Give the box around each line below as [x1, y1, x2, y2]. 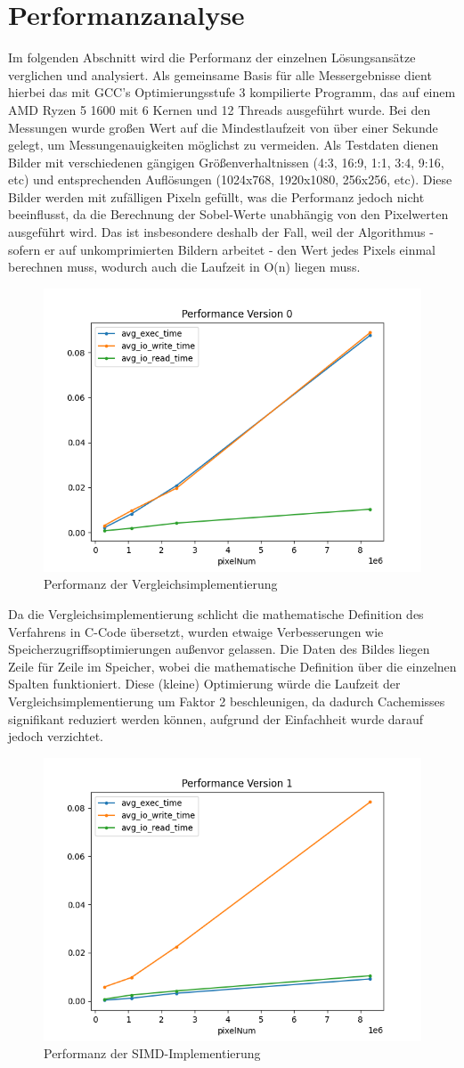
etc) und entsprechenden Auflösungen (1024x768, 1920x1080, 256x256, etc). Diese [8, 170, 452, 189]
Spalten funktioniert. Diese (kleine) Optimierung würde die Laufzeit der [8, 674, 401, 693]
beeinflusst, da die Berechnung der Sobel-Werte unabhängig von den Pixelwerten [8, 205, 449, 224]
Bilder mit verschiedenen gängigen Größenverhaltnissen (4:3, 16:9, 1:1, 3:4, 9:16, [8, 152, 444, 171]
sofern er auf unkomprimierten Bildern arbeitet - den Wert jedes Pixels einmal [8, 240, 436, 258]
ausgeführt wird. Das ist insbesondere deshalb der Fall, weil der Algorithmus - [8, 223, 434, 241]
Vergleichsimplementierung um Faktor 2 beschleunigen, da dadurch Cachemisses [8, 692, 445, 710]
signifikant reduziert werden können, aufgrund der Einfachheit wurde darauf [8, 709, 424, 728]
